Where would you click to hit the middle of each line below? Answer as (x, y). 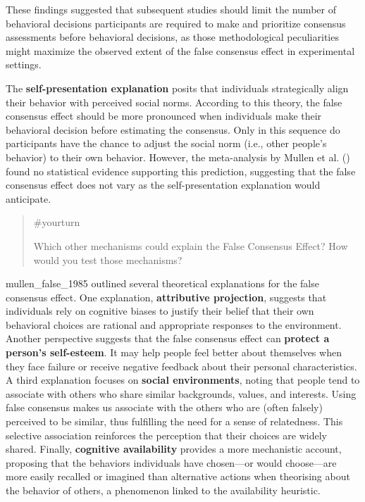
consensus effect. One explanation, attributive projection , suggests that (166, 297)
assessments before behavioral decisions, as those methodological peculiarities (172, 37)
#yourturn (57, 222)
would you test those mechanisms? (108, 259)
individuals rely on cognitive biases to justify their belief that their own (160, 311)
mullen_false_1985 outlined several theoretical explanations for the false (162, 283)
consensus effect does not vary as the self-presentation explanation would (163, 185)
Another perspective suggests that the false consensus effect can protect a (168, 338)
